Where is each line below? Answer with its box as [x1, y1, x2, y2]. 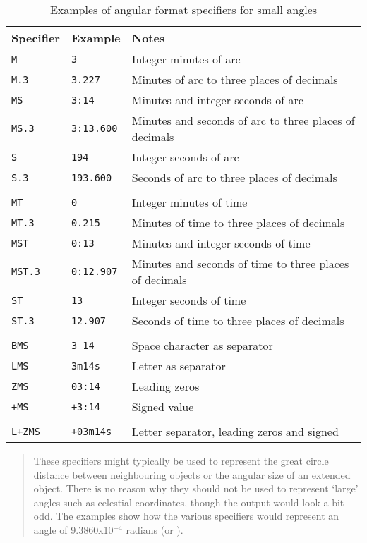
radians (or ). [126, 522, 183, 537]
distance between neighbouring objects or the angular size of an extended [33, 467, 351, 482]
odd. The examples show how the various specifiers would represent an [33, 508, 339, 523]
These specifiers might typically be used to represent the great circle [33, 453, 329, 468]
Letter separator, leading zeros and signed [131, 423, 339, 439]
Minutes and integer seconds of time [131, 235, 311, 251]
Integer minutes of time [131, 194, 248, 210]
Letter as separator [131, 358, 226, 374]
